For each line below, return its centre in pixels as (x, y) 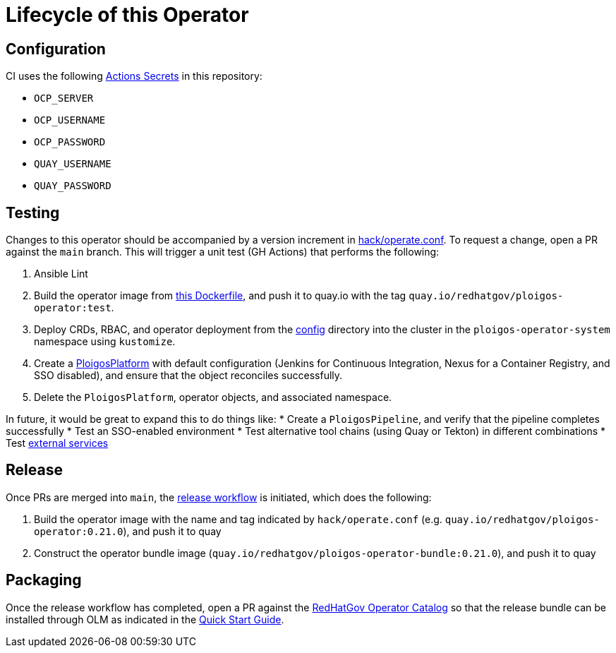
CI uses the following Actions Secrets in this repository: (134, 76)
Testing (33, 212)
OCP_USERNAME (70, 120)
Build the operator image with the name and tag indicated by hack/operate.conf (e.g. (238, 519)
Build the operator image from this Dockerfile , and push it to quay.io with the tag (220, 296)
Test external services (57, 443)
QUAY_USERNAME (73, 164)
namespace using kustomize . (105, 342)
